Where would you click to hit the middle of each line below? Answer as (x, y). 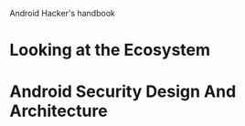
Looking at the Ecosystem (110, 50)
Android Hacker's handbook (63, 13)
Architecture (59, 111)
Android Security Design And (123, 92)
